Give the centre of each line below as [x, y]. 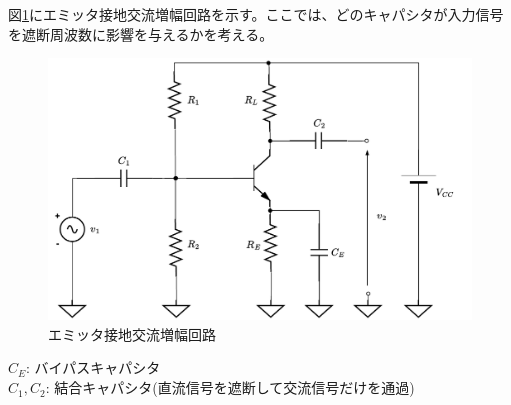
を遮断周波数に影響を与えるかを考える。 [141, 33]
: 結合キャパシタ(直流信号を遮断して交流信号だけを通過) [230, 387]
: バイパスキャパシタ [93, 367]
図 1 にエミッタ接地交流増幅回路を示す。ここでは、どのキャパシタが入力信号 [256, 14]
